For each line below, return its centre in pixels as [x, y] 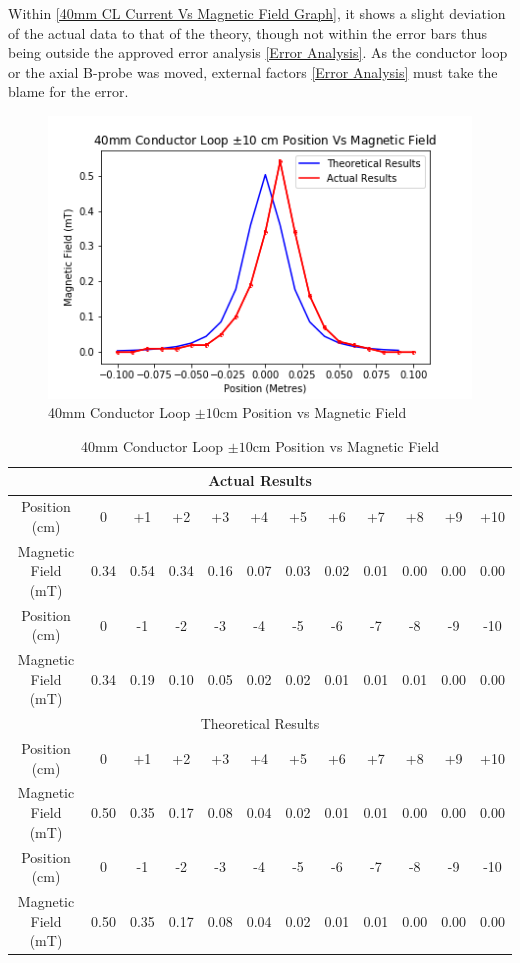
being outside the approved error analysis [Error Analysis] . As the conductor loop [258, 52]
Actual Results [260, 480]
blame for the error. [68, 91]
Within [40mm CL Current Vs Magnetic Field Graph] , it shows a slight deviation [257, 13]
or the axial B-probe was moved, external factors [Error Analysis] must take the [253, 71]
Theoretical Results [260, 723]
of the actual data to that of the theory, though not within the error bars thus [248, 32]
